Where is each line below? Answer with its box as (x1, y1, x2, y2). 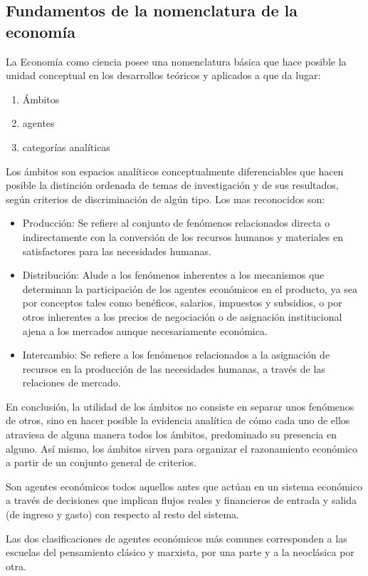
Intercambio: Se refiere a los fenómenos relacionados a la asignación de (22, 347, 330, 362)
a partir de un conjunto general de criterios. (6, 455, 196, 470)
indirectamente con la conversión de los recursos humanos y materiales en (22, 229, 343, 244)
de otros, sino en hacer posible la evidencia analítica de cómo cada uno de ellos (6, 413, 350, 428)
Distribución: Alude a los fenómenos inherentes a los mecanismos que (22, 267, 325, 282)
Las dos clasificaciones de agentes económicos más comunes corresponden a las (6, 530, 347, 545)
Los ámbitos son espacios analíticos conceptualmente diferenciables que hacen (6, 163, 344, 178)
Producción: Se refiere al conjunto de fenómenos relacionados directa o (22, 215, 330, 230)
